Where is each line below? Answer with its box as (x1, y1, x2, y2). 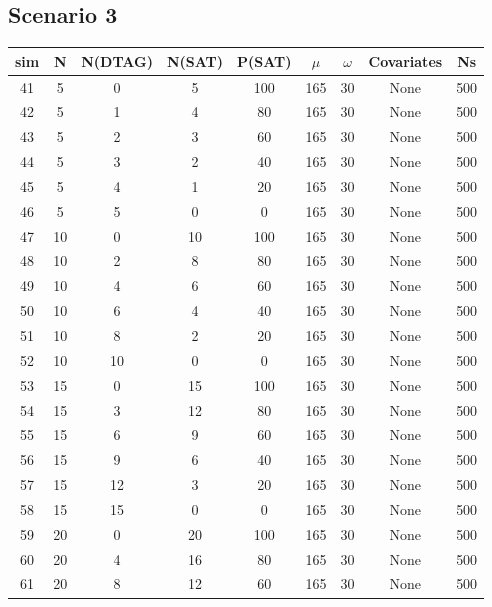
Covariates (368, 50, 443, 71)
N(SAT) (166, 50, 224, 71)
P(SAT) (237, 50, 292, 71)
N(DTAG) (81, 50, 153, 71)
